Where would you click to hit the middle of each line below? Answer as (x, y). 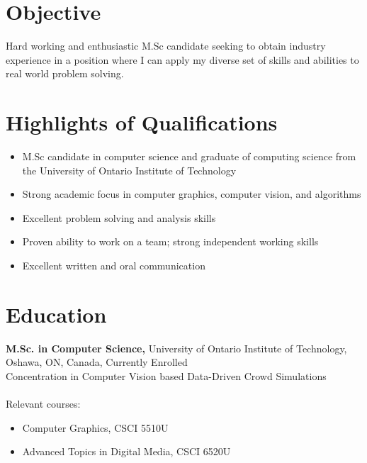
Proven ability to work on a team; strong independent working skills (170, 241)
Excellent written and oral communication (114, 265)
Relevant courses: (43, 404)
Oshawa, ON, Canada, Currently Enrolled (97, 362)
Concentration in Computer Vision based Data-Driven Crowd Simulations (166, 375)
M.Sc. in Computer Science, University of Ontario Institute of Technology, (176, 348)
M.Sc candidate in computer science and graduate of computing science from (189, 156)
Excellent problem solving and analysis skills (119, 217)
